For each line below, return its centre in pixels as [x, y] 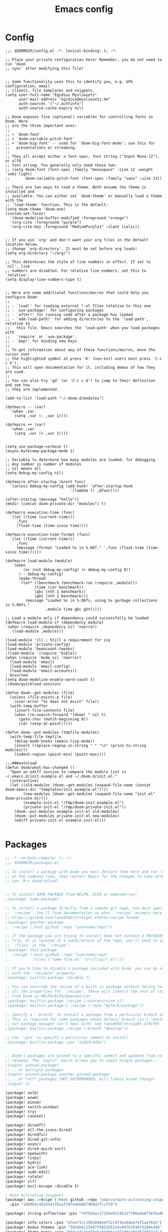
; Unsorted [16, 675]
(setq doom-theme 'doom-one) [35, 209]
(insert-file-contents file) [44, 710]
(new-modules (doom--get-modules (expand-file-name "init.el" [89, 794]
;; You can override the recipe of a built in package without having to [84, 987]
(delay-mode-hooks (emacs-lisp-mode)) [54, 741]
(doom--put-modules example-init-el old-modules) [67, 811]
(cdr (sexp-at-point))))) [45, 724]
